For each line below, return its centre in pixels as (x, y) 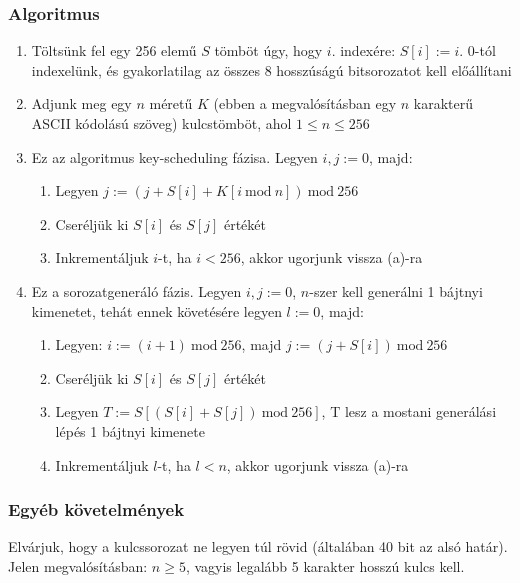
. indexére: (363, 50)
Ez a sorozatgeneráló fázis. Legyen (136, 290)
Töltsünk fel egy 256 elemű (114, 50)
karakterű (443, 103)
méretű (171, 103)
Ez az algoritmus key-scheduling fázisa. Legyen (174, 156)
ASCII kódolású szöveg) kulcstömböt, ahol (161, 123)
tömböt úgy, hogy (268, 50)
